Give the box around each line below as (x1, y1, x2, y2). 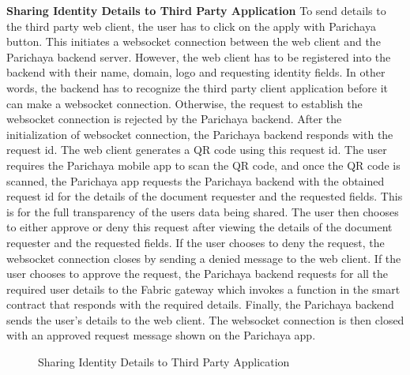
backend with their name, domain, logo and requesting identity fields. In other (6, 64, 386, 81)
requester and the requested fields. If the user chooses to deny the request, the (6, 234, 385, 250)
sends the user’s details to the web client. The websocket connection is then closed (6, 311, 404, 328)
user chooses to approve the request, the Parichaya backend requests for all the (6, 265, 389, 282)
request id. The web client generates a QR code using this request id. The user (6, 141, 387, 158)
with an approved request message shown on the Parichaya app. (6, 327, 316, 343)
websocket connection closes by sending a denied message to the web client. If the (6, 249, 401, 266)
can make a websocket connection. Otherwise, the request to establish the (6, 95, 363, 111)
